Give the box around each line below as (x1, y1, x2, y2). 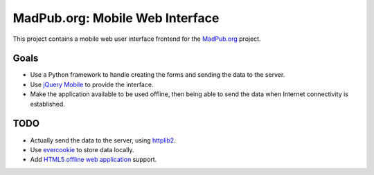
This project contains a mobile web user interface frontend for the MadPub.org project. (12, 35, 261, 43)
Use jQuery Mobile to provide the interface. (30, 80, 154, 89)
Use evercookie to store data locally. (30, 145, 134, 154)
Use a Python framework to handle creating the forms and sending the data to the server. (30, 71, 285, 79)
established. (30, 100, 65, 108)
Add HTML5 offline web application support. (30, 156, 157, 164)
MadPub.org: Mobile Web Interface (12, 10, 220, 26)
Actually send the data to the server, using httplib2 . (30, 136, 176, 145)
